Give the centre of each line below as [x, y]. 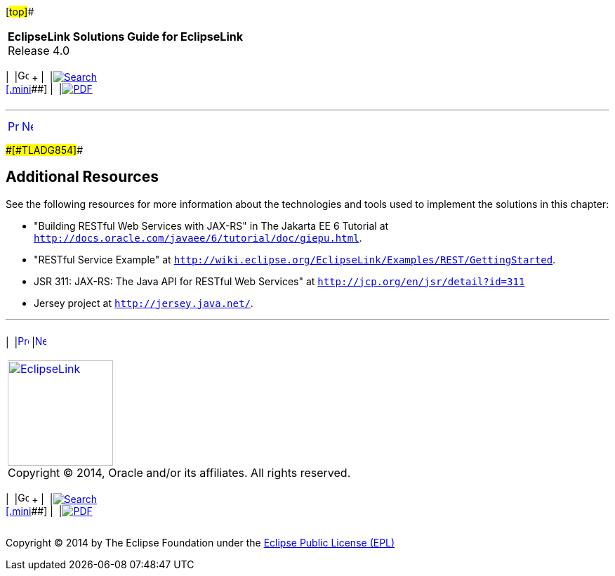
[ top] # [20, 12]
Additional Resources [82, 177]
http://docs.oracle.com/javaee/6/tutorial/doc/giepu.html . [198, 237]
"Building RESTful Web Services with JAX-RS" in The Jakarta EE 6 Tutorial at [211, 225]
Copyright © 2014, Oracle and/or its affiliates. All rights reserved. [179, 472]
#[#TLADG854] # [44, 150]
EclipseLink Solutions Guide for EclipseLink [125, 37]
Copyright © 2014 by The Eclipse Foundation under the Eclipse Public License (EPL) [200, 542]
